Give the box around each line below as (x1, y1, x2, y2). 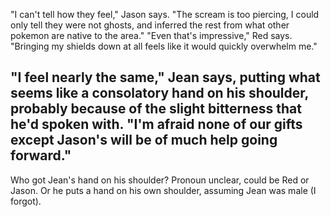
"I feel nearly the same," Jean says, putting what (10, 69, 321, 86)
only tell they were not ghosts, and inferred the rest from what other (10, 19, 290, 31)
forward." (10, 147, 72, 164)
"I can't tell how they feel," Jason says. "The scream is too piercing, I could (10, 9, 320, 20)
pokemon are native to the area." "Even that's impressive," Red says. (10, 30, 293, 41)
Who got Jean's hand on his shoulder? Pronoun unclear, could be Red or (10, 174, 310, 186)
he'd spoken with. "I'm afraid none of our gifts (10, 116, 303, 133)
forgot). (10, 195, 42, 207)
